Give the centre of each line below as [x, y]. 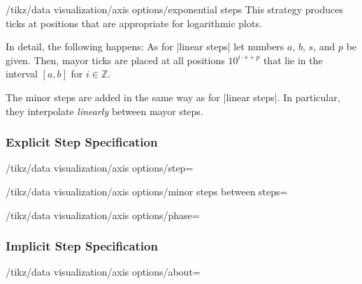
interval [22, 74]
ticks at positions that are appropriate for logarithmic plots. [134, 23]
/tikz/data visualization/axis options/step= [100, 168]
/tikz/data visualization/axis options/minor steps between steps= [147, 191]
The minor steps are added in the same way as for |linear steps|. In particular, [173, 97]
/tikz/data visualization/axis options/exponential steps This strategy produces [174, 9]
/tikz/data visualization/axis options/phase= [103, 215]
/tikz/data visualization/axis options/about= [103, 272]
